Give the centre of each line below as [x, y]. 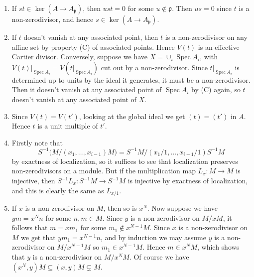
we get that [38, 237]
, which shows [218, 247]
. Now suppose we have [183, 208]
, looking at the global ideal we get [132, 116]
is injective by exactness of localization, [188, 181]
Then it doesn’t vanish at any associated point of [87, 89]
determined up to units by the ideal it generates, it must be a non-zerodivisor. [131, 79]
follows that [30, 227]
